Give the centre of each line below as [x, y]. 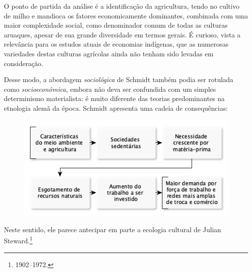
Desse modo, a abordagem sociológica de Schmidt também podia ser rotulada [119, 79]
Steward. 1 [18, 240]
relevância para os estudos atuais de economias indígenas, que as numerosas [116, 44]
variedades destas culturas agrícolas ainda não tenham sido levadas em [109, 53]
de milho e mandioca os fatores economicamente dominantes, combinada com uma [126, 15]
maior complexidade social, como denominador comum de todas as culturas [116, 25]
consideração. [24, 63]
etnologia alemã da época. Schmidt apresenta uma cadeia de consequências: [116, 108]
